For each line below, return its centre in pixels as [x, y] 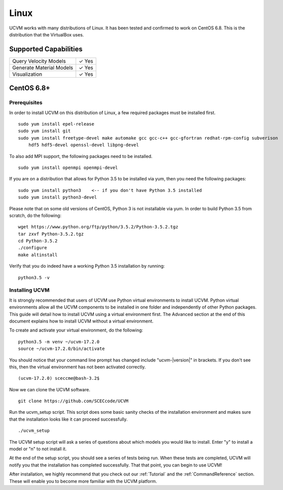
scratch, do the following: [35, 215]
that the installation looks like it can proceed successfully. [69, 419]
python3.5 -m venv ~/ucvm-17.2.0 [59, 342]
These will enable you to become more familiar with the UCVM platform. [83, 481]
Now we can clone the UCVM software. [50, 389]
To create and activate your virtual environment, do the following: [76, 330]
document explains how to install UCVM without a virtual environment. [81, 321]
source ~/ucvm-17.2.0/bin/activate [62, 349]
